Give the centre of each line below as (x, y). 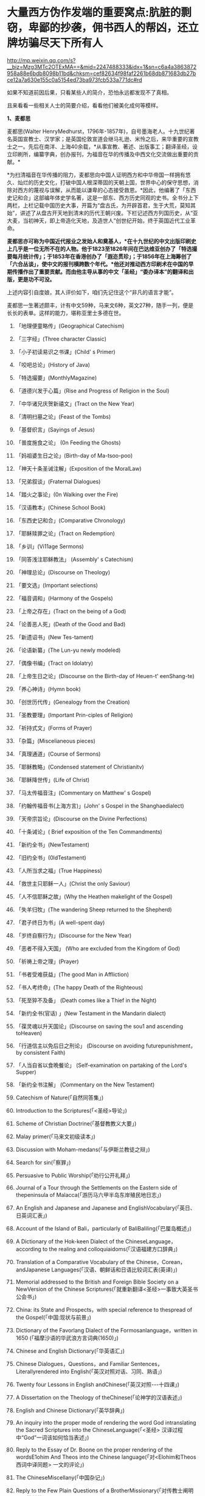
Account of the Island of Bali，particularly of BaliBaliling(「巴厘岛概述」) (104, 1228)
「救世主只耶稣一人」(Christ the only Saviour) (73, 883)
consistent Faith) (44, 1052)
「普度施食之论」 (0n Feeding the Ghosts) (68, 443)
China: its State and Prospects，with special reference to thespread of (104, 1309)
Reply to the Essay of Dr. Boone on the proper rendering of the (94, 1450)
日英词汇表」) (31, 1215)
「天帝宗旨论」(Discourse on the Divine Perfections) (82, 818)
